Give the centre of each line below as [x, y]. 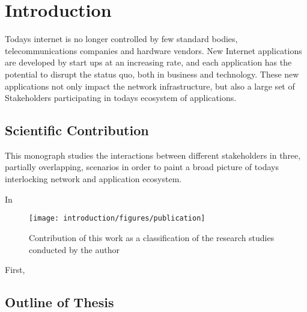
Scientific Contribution [77, 130]
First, [15, 270]
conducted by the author [74, 249]
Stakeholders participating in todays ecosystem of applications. [121, 98]
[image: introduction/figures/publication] [117, 219]
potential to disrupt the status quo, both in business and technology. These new [152, 74]
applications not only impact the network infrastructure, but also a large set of [150, 86]
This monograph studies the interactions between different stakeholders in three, [153, 155]
